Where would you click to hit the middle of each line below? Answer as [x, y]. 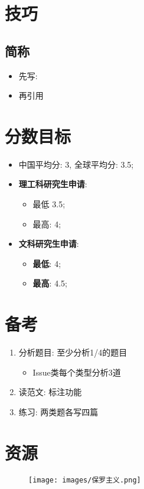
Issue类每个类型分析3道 [77, 372]
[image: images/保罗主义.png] [85, 480]
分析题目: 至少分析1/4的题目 [73, 352]
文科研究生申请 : [49, 244]
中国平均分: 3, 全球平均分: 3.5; [76, 164]
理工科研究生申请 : [53, 184]
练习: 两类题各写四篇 [58, 411]
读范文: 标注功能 [50, 392]
